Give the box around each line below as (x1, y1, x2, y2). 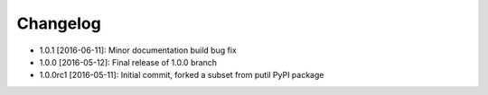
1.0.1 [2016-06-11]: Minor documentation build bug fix (39, 45, 237, 56)
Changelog (16, 13, 101, 33)
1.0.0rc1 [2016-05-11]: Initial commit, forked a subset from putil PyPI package (39, 70, 324, 81)
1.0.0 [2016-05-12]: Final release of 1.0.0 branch (39, 56, 217, 67)
